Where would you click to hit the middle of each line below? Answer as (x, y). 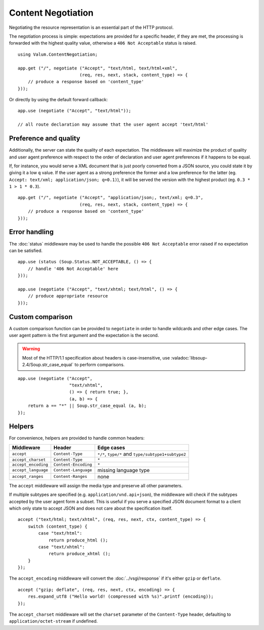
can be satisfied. (26, 250)
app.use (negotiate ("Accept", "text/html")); (75, 111)
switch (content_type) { (57, 526)
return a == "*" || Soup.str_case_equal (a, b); (87, 406)
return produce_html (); (78, 540)
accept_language (30, 470)
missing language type (124, 470)
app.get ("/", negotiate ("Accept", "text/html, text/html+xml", (98, 68)
